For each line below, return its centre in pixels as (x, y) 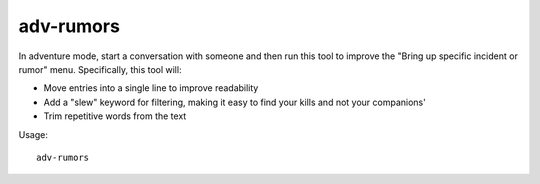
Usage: (33, 134)
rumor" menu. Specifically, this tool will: (100, 69)
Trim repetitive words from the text (115, 116)
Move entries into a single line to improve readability (151, 88)
